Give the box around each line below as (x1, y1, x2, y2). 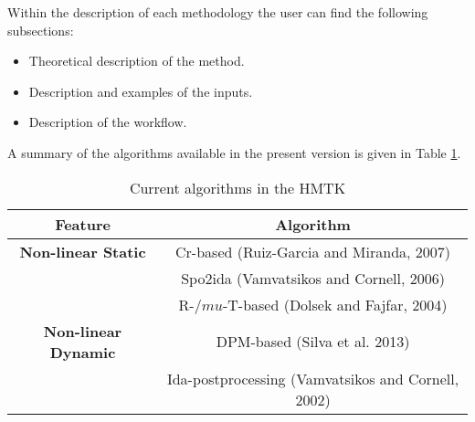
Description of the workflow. (28, 112, 187, 132)
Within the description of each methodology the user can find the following (7, 3, 428, 21)
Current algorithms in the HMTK (129, 176, 346, 198)
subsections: (7, 20, 74, 39)
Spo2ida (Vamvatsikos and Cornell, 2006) (181, 267, 445, 289)
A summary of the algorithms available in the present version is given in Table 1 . (7, 142, 461, 162)
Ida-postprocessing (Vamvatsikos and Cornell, (166, 367, 459, 389)
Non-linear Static (19, 240, 146, 262)
